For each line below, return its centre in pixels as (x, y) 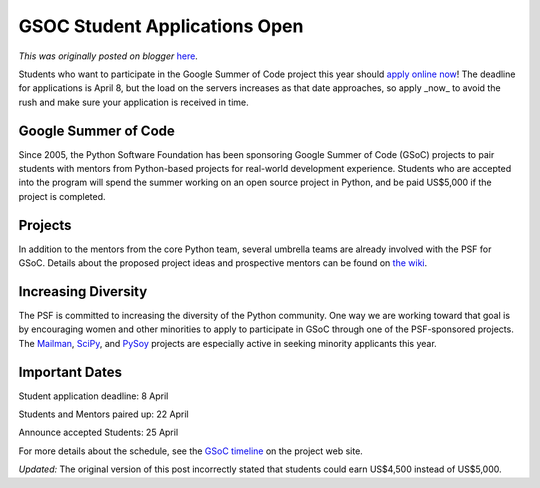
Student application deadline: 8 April (93, 396)
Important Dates (70, 371)
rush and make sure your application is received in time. (133, 102)
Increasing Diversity (83, 291)
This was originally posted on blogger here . (108, 56)
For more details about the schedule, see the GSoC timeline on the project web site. (191, 451)
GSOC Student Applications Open (161, 26)
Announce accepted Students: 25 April (98, 432)
